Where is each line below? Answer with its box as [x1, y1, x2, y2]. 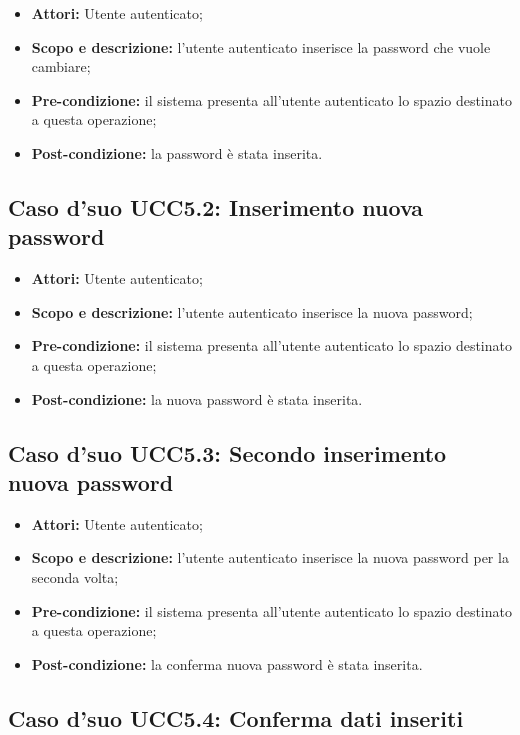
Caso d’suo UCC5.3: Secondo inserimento [8, 437, 447, 468]
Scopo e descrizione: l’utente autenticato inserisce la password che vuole [31, 36, 491, 57]
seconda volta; [31, 566, 119, 587]
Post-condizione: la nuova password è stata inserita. [31, 388, 363, 409]
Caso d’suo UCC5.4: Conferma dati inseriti [8, 702, 464, 733]
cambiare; [31, 56, 91, 77]
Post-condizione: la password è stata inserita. [31, 142, 323, 163]
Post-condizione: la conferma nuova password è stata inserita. [31, 653, 423, 674]
